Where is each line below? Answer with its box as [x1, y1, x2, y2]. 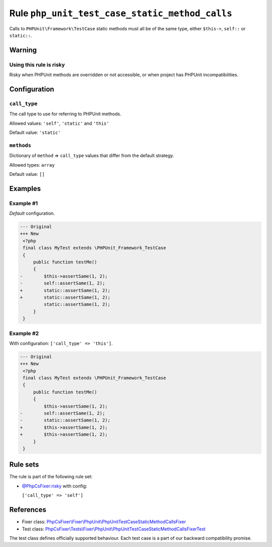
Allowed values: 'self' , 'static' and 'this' [9, 120, 109, 126]
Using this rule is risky [9, 61, 65, 68]
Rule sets [9, 460, 39, 469]
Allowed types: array [9, 162, 55, 168]
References [9, 506, 46, 514]
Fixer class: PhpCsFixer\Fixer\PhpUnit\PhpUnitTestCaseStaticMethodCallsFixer [22, 519, 186, 525]
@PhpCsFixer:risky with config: [22, 483, 88, 489]
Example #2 [9, 330, 39, 337]
